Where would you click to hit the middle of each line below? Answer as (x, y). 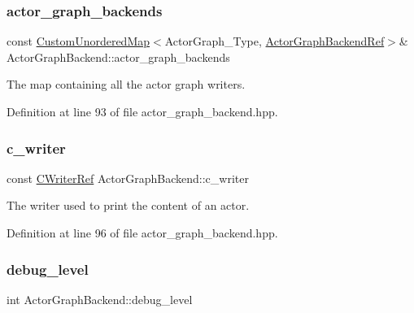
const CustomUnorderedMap (78, 41)
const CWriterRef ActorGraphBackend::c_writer (128, 178)
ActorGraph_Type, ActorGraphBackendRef (275, 41)
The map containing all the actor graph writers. (126, 84)
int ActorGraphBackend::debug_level (100, 299)
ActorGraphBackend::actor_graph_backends (118, 57)
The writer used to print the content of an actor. (128, 205)
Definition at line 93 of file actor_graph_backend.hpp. (142, 111)
